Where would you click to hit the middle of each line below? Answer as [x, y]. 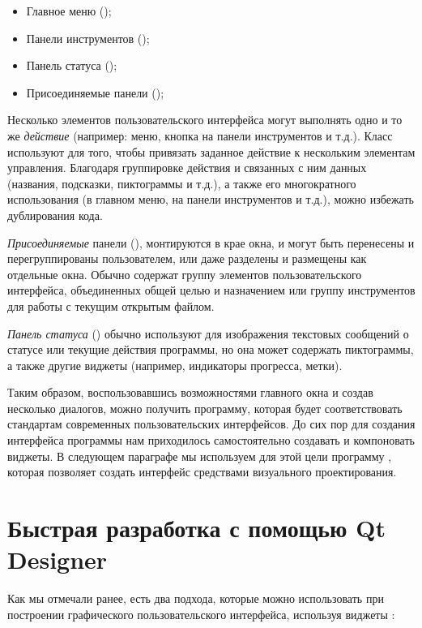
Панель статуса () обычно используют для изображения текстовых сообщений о [208, 333]
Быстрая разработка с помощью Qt [196, 528]
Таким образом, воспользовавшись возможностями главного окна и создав [190, 392]
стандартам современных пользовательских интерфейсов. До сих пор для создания [211, 424]
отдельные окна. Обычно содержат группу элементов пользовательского [185, 274]
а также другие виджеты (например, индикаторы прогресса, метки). [175, 365]
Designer [58, 559]
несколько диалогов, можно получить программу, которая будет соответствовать [205, 408]
